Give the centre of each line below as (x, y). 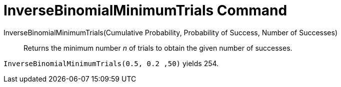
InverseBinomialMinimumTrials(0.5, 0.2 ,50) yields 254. (111, 63)
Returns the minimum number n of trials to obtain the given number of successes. (158, 48)
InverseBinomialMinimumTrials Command (145, 10)
